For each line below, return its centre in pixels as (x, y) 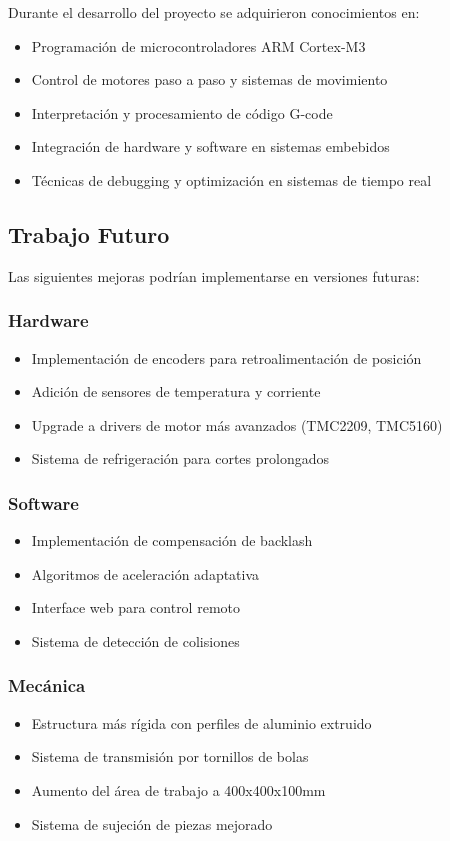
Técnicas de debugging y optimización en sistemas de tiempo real (231, 179)
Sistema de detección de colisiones (135, 640)
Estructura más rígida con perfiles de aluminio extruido (201, 722)
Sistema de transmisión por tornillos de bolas (170, 756)
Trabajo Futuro (89, 233)
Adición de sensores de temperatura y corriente (176, 391)
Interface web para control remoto (135, 607)
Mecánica (47, 685)
